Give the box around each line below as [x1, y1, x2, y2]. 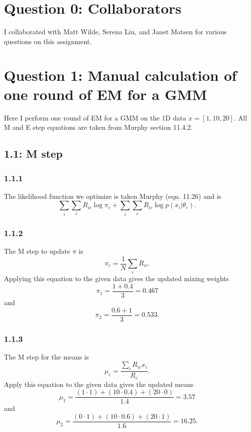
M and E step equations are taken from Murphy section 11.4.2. [4, 122, 193, 132]
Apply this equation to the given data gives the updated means [4, 379, 194, 389]
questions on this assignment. [4, 36, 92, 46]
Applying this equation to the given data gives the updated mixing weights [4, 273, 229, 284]
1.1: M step [4, 146, 63, 161]
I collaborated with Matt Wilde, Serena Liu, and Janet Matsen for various [4, 26, 227, 37]
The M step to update [4, 245, 70, 256]
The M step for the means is [4, 351, 89, 361]
